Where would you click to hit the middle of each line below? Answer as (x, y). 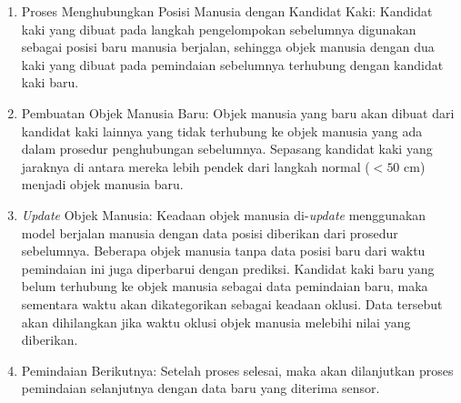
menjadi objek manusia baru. (102, 184)
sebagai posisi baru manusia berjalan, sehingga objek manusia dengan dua (228, 47)
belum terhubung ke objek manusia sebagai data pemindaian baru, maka (225, 286)
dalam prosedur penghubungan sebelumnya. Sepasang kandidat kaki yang (227, 149)
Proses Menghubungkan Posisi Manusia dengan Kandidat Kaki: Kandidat (227, 11)
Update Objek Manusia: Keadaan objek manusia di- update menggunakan (224, 214)
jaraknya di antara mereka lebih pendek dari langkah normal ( (195, 166)
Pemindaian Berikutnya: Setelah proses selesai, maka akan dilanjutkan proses (237, 370)
